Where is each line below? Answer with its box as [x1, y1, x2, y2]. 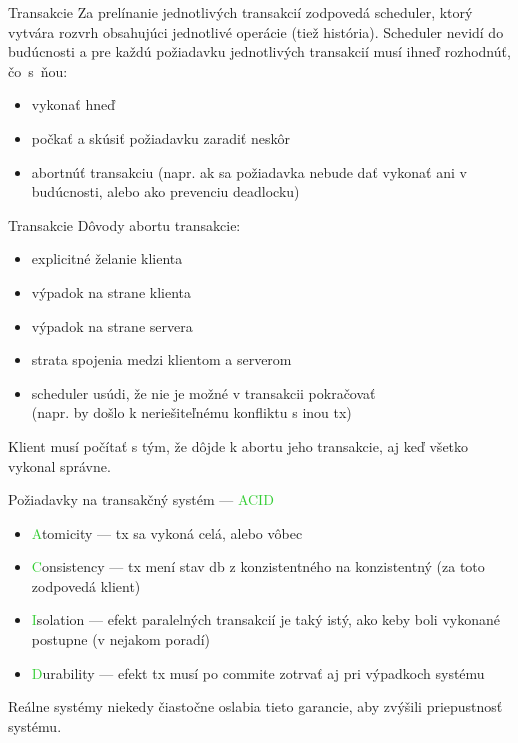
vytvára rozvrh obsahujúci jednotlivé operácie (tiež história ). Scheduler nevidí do [8, 21, 504, 42]
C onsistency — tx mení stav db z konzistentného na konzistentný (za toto [31, 556, 485, 577]
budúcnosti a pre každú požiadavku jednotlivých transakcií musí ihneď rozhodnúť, [8, 41, 511, 62]
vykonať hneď [31, 94, 116, 115]
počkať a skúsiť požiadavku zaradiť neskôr [31, 127, 290, 148]
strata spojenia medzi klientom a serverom [31, 349, 292, 370]
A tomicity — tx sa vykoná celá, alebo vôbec [31, 522, 303, 543]
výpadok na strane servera [31, 315, 193, 336]
